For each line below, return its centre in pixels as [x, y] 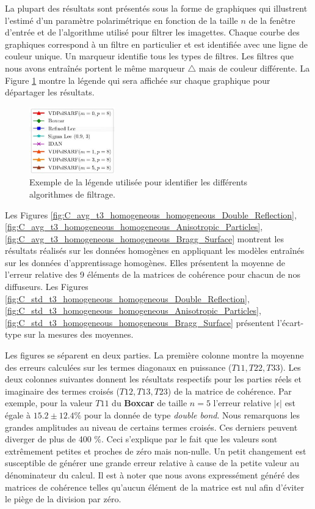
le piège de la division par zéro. [63, 499]
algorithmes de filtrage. [72, 194]
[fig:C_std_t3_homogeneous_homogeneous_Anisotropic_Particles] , [133, 310]
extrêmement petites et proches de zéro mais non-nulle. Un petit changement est [156, 451]
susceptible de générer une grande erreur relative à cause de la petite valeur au [152, 463]
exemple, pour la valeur [49, 403]
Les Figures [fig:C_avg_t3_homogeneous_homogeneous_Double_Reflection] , [151, 214]
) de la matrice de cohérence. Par [230, 391]
